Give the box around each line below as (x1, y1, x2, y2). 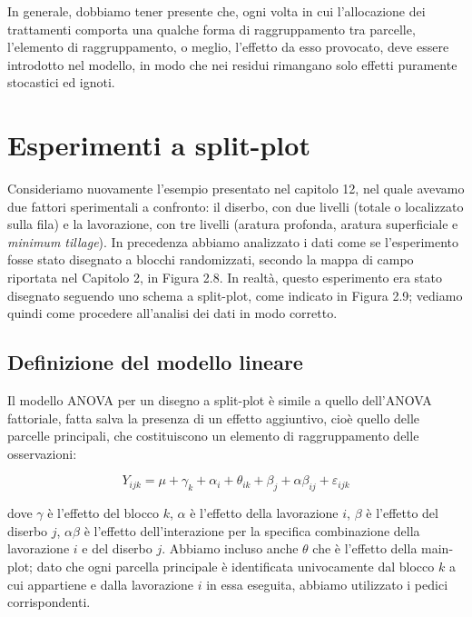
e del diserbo (82, 539, 152, 558)
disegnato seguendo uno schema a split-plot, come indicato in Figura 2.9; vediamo (7, 285, 463, 304)
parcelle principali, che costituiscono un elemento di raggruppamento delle (7, 426, 419, 445)
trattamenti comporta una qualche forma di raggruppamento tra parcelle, (7, 19, 416, 38)
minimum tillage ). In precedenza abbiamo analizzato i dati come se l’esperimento (7, 232, 459, 251)
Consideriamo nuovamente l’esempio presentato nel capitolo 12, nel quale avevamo (7, 179, 465, 198)
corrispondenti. (7, 592, 91, 612)
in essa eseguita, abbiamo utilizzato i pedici (206, 574, 448, 593)
